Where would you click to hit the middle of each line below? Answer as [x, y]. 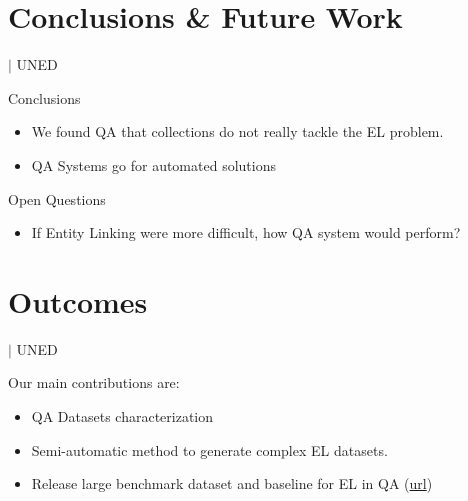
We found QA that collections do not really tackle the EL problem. [237, 131]
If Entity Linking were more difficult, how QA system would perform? [246, 232]
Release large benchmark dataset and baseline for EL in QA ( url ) [232, 483]
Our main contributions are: [94, 382]
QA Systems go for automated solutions [153, 164]
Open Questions [57, 198]
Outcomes [78, 300]
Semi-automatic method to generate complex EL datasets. [209, 449]
